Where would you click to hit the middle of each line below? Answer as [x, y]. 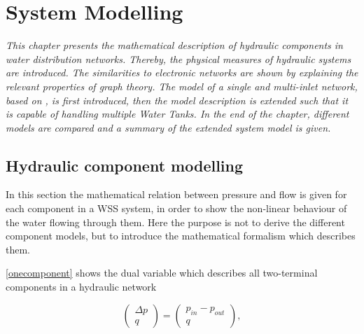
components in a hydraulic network [81, 287]
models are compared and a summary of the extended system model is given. [168, 127]
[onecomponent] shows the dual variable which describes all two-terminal [162, 273]
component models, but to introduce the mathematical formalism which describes [181, 236]
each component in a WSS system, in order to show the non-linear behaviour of [176, 208]
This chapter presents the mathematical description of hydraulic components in [174, 45]
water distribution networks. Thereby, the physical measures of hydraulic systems [178, 58]
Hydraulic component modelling [125, 165]
